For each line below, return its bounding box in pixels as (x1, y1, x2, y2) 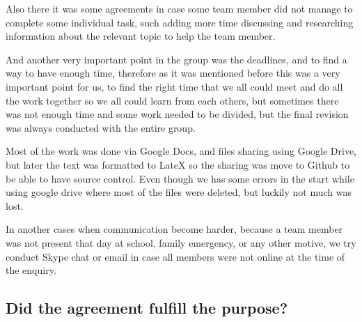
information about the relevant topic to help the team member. (6, 29, 276, 43)
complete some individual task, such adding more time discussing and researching (6, 15, 354, 29)
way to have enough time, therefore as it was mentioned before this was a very (6, 66, 340, 80)
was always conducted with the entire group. (6, 120, 196, 135)
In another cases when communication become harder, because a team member (6, 222, 343, 236)
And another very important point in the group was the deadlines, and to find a (6, 52, 347, 66)
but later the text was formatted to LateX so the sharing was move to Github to (6, 157, 350, 171)
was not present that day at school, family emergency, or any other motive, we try (6, 235, 356, 250)
